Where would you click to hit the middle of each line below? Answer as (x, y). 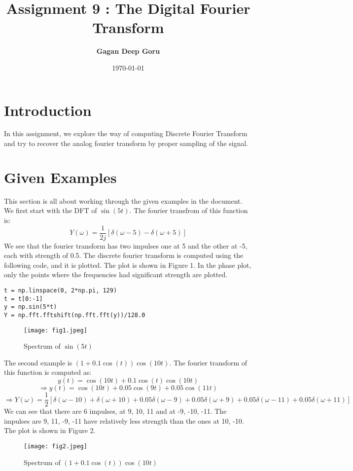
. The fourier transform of (208, 362)
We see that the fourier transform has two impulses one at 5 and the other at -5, (126, 245)
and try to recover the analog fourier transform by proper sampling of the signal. (126, 143)
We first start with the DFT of (51, 210)
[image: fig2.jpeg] (55, 446)
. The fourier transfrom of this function (189, 210)
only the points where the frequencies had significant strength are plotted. (116, 274)
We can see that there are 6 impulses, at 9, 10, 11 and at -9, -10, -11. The (115, 411)
